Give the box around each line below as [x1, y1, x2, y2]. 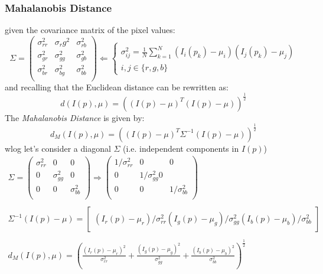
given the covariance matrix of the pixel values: [5, 24, 175, 36]
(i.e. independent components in [123, 142, 239, 154]
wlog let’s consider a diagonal [5, 142, 111, 154]
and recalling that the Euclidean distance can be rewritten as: [5, 80, 229, 93]
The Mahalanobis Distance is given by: [5, 111, 145, 123]
